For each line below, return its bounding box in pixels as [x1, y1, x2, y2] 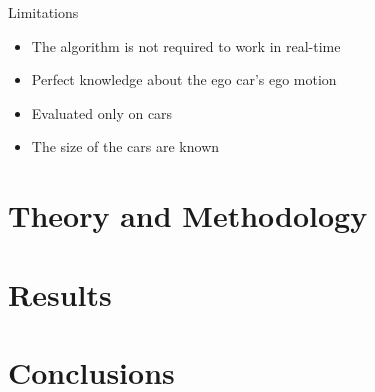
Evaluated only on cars [31, 102, 173, 123]
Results [8, 273, 112, 314]
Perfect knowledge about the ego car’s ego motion [31, 69, 337, 90]
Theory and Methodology [8, 195, 368, 236]
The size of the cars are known [31, 136, 220, 157]
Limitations [8, 2, 79, 22]
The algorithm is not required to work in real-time [31, 35, 341, 56]
